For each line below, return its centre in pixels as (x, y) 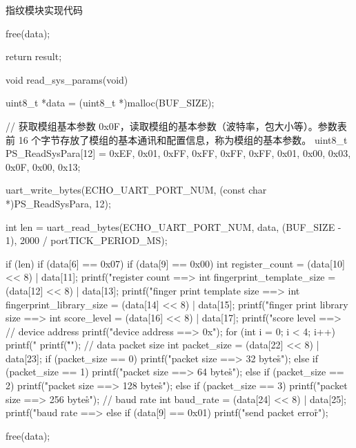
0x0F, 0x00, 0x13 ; (43, 166)
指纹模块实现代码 (44, 10)
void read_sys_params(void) (67, 79)
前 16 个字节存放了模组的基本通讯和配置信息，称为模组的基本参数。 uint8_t (177, 139)
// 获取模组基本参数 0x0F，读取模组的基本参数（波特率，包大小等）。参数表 (176, 125)
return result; (34, 56)
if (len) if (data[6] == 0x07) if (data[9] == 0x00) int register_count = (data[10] (175, 263)
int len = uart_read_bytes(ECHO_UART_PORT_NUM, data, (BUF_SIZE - (174, 226)
